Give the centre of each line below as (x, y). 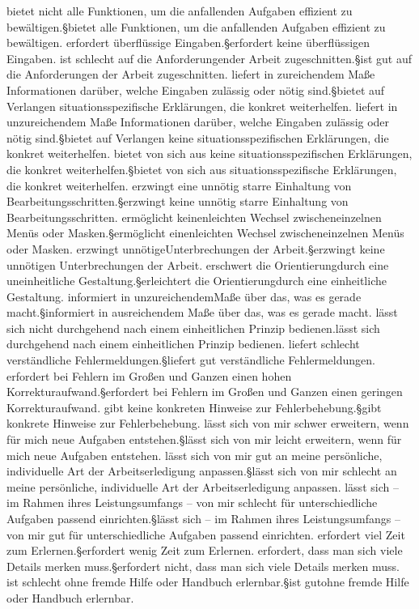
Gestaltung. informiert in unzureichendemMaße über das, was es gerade (184, 296)
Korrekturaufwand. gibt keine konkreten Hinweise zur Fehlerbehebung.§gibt (194, 407)
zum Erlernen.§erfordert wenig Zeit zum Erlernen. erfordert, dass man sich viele (205, 550)
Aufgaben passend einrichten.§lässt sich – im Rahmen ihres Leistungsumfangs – (204, 518)
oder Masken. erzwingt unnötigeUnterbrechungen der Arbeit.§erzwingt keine (196, 248)
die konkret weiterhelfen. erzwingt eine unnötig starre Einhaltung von (179, 185)
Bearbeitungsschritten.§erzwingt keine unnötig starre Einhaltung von (178, 201)
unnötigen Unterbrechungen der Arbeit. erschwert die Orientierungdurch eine (198, 264)
